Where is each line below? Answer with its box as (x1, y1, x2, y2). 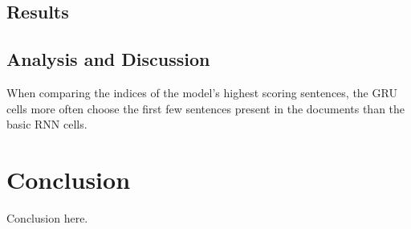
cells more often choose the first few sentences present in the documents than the (6, 100, 405, 117)
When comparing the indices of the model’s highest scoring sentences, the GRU (6, 84, 397, 100)
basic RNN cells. (6, 116, 87, 133)
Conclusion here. (6, 209, 88, 226)
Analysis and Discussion (6, 47, 210, 72)
